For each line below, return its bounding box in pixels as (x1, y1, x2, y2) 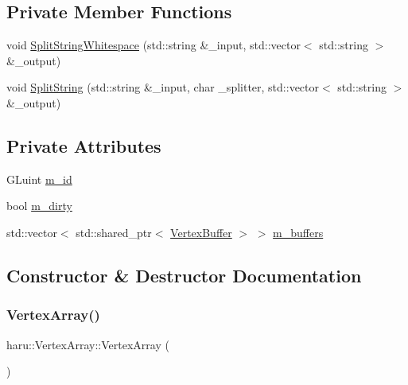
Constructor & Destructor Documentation (6, 262, 362, 287)
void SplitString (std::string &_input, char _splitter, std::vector (6, 79, 319, 95)
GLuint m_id (6, 170, 72, 187)
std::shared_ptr (76, 224, 152, 240)
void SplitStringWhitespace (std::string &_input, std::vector (6, 37, 301, 53)
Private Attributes (6, 133, 161, 157)
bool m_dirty (6, 197, 72, 214)
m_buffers (273, 224, 324, 240)
